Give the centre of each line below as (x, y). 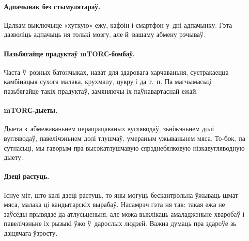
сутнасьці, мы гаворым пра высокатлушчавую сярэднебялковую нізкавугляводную (124, 147)
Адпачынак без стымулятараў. (52, 6)
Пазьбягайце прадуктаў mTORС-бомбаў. (70, 53)
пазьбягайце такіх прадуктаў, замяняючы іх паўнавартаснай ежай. (101, 91)
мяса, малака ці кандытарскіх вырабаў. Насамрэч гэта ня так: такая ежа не (115, 204)
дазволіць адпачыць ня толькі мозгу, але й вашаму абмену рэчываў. (105, 34)
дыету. (14, 157)
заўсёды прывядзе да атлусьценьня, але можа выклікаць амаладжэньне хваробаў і (124, 214)
